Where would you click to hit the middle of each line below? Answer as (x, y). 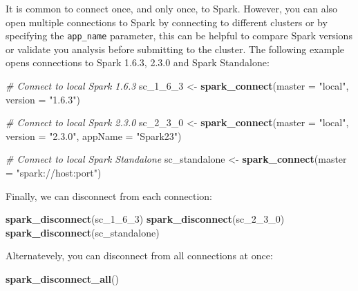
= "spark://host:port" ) (54, 172)
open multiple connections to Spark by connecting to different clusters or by (167, 22)
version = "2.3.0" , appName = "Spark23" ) (94, 136)
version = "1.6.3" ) (43, 99)
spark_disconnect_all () (62, 278)
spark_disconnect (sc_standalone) (83, 232)
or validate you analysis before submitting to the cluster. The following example (175, 49)
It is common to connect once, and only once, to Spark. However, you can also (172, 8)
